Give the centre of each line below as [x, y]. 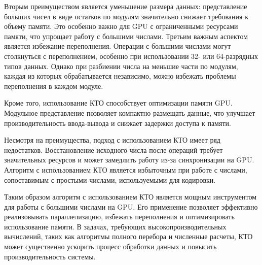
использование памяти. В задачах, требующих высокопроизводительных [115, 226]
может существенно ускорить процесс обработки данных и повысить [110, 246]
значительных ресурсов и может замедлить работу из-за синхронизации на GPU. [129, 160]
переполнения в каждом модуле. [54, 86]
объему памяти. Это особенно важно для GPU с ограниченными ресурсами [121, 26]
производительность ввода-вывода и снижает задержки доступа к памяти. [118, 123]
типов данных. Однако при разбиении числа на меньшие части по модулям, [121, 66]
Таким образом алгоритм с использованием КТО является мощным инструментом [130, 197]
